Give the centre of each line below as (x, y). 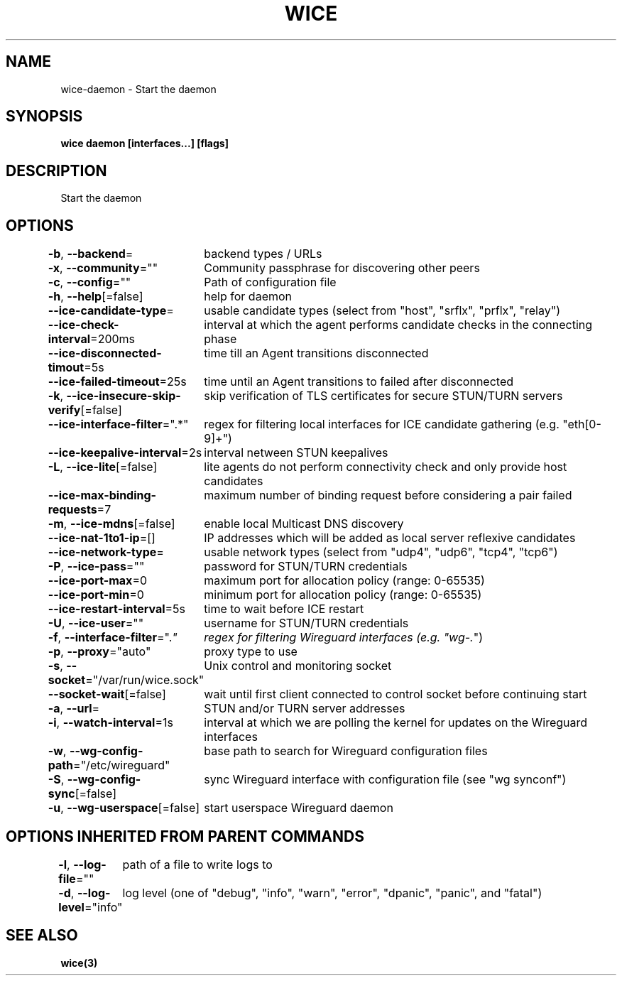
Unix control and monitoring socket (298, 666)
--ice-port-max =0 (98, 581)
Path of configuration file (270, 282)
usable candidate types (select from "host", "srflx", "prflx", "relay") (382, 311)
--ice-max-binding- (102, 495)
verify (64, 410)
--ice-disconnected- (105, 353)
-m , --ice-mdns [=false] (111, 524)
